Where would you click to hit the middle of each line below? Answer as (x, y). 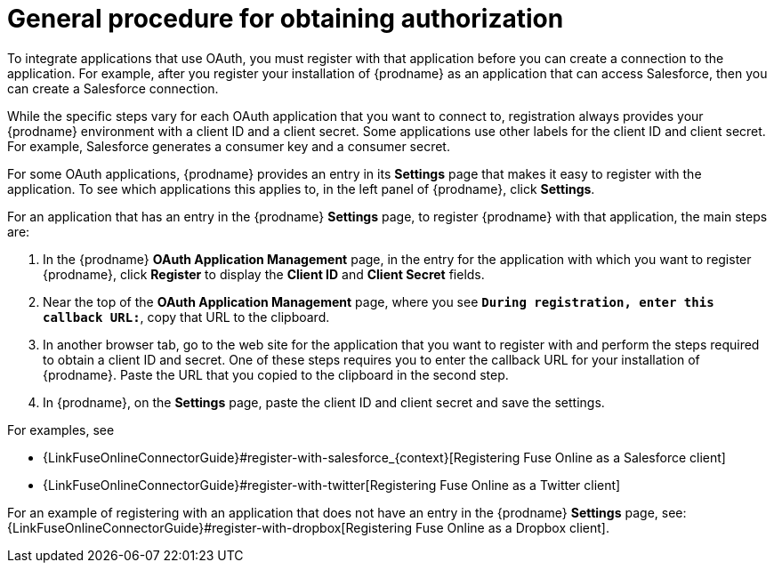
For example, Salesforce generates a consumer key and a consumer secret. (229, 146)
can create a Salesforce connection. (113, 88)
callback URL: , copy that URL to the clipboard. (186, 317)
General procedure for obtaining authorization (286, 19)
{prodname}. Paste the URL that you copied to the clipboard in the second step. (276, 374)
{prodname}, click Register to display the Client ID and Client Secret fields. (264, 274)
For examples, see (61, 430)
